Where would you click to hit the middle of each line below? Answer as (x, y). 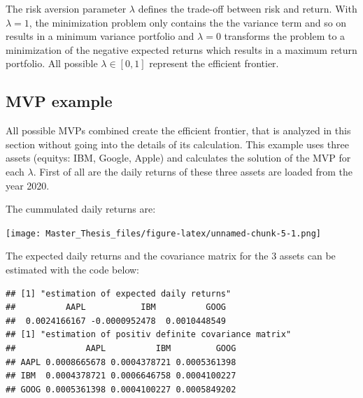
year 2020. (28, 185)
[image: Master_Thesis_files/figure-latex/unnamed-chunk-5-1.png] (164, 233)
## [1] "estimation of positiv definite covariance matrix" (149, 335)
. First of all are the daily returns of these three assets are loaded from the (193, 171)
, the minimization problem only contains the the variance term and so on (188, 22)
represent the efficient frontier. (214, 63)
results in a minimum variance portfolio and (100, 36)
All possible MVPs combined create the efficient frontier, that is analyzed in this (178, 130)
